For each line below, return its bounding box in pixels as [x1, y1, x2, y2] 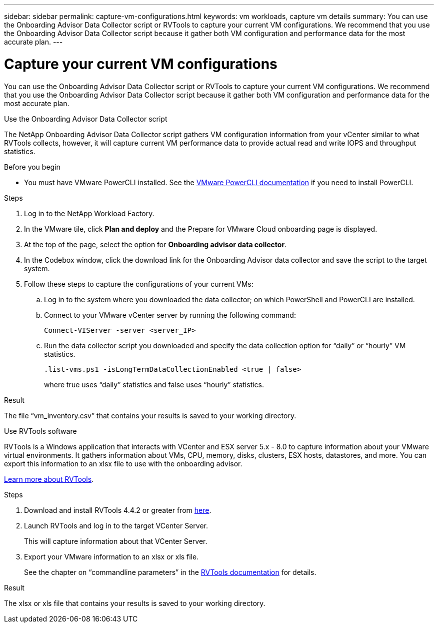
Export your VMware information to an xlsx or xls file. [24, 552, 199, 561]
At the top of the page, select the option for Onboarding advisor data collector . [24, 240, 287, 249]
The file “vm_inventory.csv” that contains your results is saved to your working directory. [4, 411, 296, 420]
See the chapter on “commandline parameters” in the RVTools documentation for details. [24, 567, 316, 576]
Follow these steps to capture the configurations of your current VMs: [24, 279, 253, 288]
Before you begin [4, 162, 60, 171]
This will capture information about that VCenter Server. [24, 536, 207, 545]
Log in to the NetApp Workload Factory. [24, 209, 154, 218]
